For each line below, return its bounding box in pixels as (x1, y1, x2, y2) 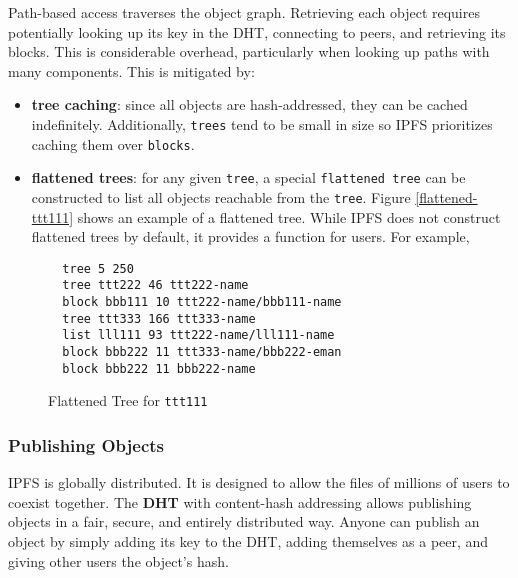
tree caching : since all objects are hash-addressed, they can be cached (31, 94, 468, 115)
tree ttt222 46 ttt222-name (62, 278, 249, 293)
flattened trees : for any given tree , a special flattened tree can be (31, 167, 466, 188)
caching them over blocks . (31, 133, 195, 154)
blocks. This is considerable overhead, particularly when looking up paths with (8, 41, 490, 62)
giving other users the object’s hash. (8, 550, 229, 571)
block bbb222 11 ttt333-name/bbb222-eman (62, 345, 342, 360)
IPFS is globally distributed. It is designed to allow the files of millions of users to (8, 472, 510, 493)
